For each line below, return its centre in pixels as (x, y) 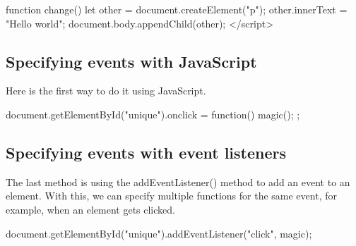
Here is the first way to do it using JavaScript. (106, 91)
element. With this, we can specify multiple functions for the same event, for (171, 196)
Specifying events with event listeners (146, 152)
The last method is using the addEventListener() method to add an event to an (178, 182)
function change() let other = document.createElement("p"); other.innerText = (177, 9)
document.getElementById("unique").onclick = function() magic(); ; (153, 114)
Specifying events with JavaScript (131, 61)
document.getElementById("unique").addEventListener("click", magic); (159, 233)
